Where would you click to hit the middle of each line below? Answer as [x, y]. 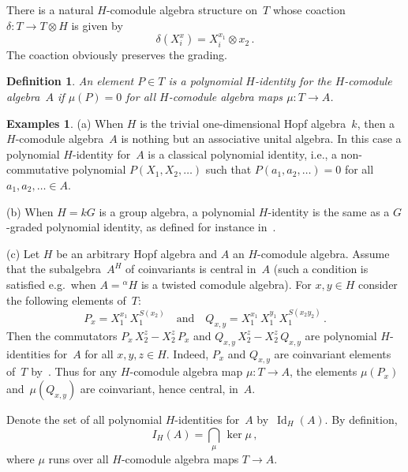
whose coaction [309, 9]
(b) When [30, 211]
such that [228, 169]
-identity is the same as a [329, 211]
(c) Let [23, 253]
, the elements [324, 371]
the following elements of [66, 300]
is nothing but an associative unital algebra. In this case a [261, 139]
